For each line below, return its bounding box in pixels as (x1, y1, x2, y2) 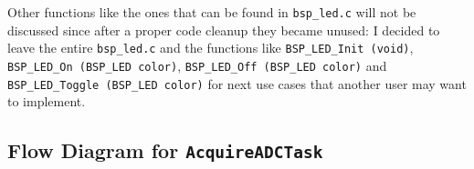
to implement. (7, 92, 86, 111)
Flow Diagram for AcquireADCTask (7, 136, 323, 164)
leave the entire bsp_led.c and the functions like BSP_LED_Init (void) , (7, 38, 414, 57)
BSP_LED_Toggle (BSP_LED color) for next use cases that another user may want (7, 74, 467, 93)
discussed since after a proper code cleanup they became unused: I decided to (7, 20, 440, 39)
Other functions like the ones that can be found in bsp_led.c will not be (7, 3, 416, 21)
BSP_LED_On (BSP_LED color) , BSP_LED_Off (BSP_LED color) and (7, 55, 387, 75)
